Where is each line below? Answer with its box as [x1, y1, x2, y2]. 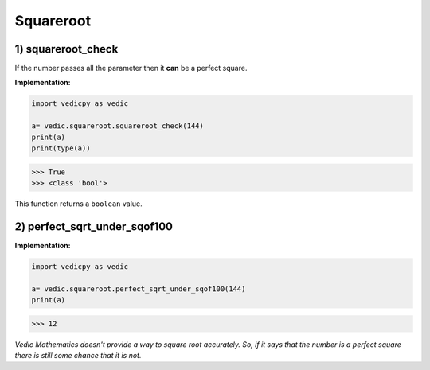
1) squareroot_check [14, 42, 119, 56]
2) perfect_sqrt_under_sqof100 [14, 220, 173, 233]
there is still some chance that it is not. [14, 350, 142, 360]
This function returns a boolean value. [14, 199, 143, 208]
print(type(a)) [31, 144, 91, 153]
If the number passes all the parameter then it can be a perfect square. [14, 64, 248, 73]
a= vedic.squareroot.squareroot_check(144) [31, 122, 205, 130]
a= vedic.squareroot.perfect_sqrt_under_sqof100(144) [31, 284, 246, 294]
